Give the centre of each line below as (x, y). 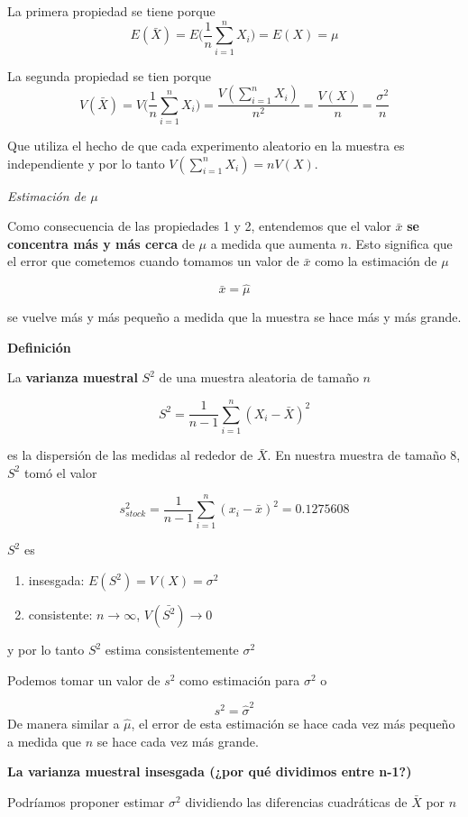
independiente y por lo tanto (86, 163)
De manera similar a (64, 723)
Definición (39, 347)
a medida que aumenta (273, 243)
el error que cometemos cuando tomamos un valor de (153, 261)
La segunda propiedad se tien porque (110, 75)
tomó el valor (60, 472)
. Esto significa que (400, 243)
